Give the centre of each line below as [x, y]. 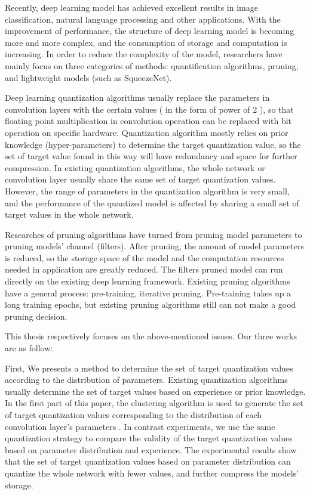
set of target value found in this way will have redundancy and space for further [151, 156]
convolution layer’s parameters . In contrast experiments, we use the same [140, 426]
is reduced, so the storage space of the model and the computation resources [145, 257]
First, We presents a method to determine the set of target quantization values [149, 368]
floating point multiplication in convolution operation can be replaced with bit [148, 121]
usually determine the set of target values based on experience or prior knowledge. [155, 391]
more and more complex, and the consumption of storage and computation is [146, 42]
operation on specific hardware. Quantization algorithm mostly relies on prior [147, 132]
